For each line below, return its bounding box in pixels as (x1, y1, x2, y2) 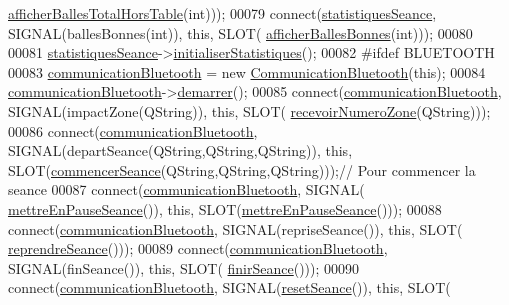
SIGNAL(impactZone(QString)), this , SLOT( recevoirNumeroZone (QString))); (8, 100, 491, 121)
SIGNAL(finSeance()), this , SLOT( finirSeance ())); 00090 (8, 257, 360, 278)
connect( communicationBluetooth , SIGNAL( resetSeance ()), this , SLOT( (8, 277, 451, 298)
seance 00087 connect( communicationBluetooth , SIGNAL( (8, 179, 365, 200)
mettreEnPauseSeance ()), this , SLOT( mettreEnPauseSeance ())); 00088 (8, 198, 442, 219)
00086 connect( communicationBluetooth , (8, 120, 258, 141)
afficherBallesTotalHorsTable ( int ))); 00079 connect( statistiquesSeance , (8, 3, 437, 23)
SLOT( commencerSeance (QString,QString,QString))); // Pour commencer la (8, 159, 476, 180)
